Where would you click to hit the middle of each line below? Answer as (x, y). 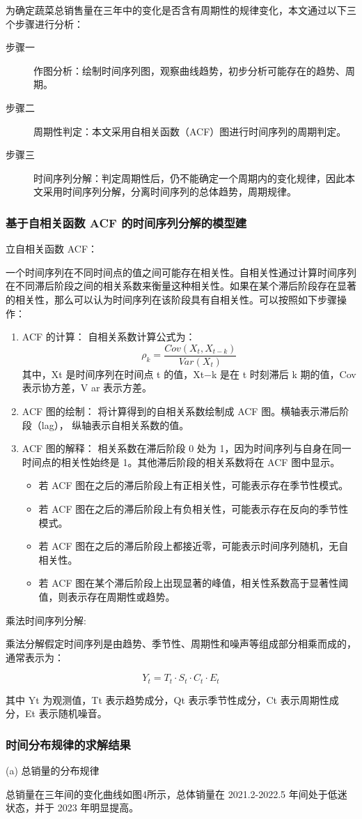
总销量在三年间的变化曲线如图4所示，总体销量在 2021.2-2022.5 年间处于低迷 (176, 794)
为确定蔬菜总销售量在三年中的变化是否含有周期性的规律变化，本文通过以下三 (181, 10)
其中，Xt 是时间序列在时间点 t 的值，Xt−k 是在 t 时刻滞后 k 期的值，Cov (189, 374)
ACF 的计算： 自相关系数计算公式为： (109, 337)
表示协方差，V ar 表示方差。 (87, 388)
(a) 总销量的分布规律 (53, 771)
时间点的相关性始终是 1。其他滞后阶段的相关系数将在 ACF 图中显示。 (181, 461)
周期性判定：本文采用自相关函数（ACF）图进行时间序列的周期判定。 (190, 131)
